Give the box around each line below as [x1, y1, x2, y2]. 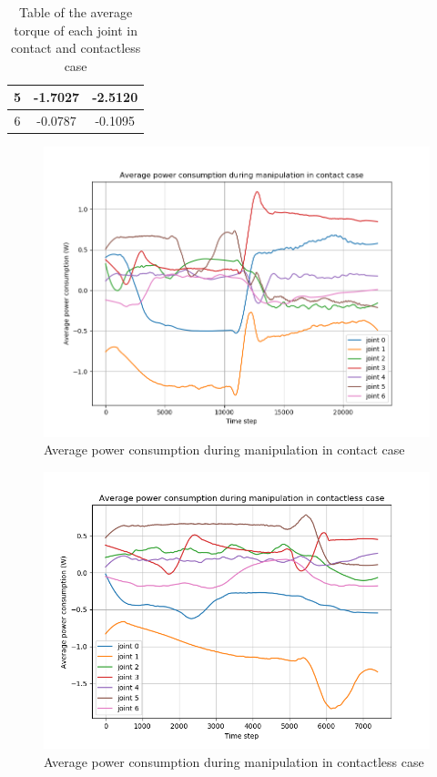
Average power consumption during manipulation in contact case [44, 440, 405, 459]
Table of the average [19, 3, 133, 21]
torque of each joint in [14, 20, 137, 39]
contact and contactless [10, 38, 141, 57]
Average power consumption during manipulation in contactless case [44, 752, 424, 772]
